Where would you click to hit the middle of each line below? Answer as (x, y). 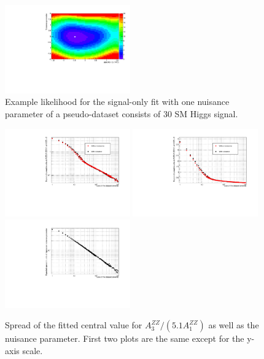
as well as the (234, 325)
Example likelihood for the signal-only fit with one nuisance (117, 102)
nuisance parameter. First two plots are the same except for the (125, 338)
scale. (33, 351)
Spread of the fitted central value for (74, 325)
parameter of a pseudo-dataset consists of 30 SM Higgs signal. (122, 114)
